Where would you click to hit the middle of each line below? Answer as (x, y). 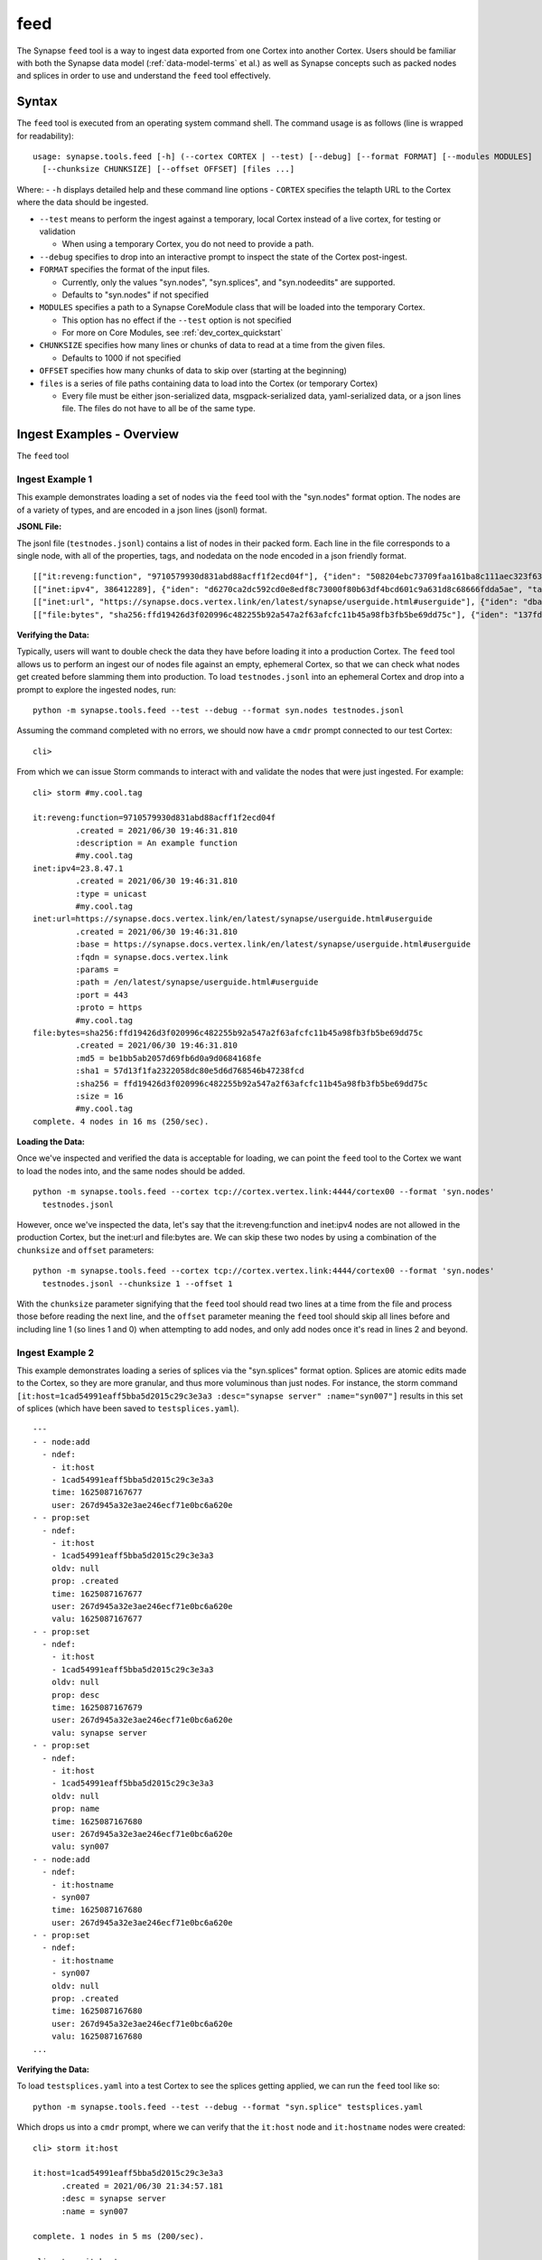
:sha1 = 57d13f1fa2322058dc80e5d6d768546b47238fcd (190, 1071)
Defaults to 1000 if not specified (121, 358)
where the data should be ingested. (83, 202)
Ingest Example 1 (55, 479)
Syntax (37, 102)
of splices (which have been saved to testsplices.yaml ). (128, 1408)
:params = (97, 969)
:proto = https (109, 1008)
